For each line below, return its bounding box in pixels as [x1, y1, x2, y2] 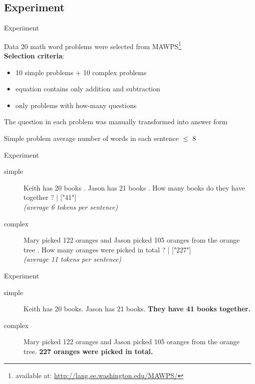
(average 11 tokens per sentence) [24, 254, 122, 264]
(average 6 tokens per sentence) [24, 201, 118, 212]
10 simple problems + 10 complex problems [15, 67, 147, 77]
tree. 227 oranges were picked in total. [24, 346, 153, 356]
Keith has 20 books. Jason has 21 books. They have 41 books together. [24, 303, 251, 314]
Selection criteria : [4, 51, 65, 61]
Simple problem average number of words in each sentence [4, 133, 179, 143]
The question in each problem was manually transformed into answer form [4, 116, 228, 127]
